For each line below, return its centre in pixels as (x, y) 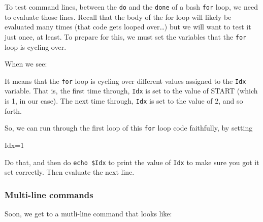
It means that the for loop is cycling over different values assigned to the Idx (125, 81)
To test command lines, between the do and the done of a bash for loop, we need (131, 7)
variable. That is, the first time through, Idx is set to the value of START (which (131, 91)
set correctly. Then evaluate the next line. (70, 172)
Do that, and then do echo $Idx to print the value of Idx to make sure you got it (132, 162)
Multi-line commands (49, 194)
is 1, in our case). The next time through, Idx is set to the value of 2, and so (124, 101)
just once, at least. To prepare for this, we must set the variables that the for (126, 36)
